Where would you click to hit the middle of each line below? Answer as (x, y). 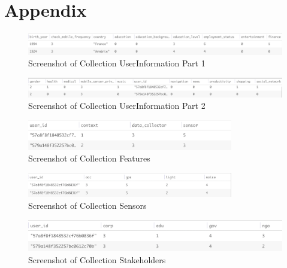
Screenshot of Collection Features (89, 158)
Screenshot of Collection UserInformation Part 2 (117, 106)
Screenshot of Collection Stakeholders (97, 259)
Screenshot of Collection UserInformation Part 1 (117, 63)
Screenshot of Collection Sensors (87, 205)
